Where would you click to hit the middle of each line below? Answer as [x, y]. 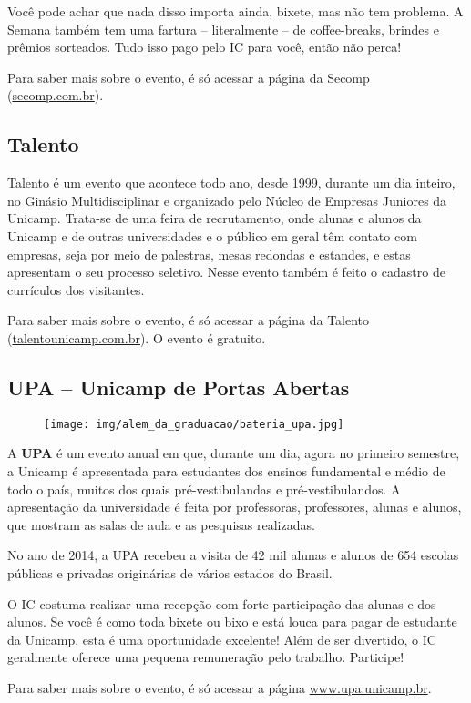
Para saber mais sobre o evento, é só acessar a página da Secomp [189, 77]
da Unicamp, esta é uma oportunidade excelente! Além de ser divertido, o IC [222, 639]
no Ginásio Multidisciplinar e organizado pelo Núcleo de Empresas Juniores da [227, 200]
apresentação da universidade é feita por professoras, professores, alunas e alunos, [235, 507]
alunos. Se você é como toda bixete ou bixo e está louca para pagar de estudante [232, 621]
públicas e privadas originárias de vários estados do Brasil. [170, 572]
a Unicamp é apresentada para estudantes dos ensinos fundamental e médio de [226, 470]
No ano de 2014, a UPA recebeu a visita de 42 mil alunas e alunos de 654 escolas [233, 555]
